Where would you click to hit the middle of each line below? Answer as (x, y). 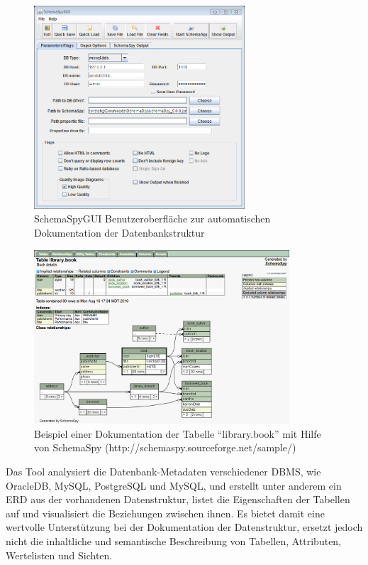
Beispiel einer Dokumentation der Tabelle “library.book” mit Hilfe (178, 433)
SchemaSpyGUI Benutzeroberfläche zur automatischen (152, 219)
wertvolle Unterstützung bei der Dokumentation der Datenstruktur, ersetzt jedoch (184, 527)
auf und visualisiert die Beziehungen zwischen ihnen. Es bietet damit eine (165, 513)
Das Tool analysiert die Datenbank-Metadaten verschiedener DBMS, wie (163, 471)
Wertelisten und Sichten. (59, 555)
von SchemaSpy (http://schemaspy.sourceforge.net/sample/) (165, 447)
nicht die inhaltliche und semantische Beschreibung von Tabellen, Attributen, (174, 540)
